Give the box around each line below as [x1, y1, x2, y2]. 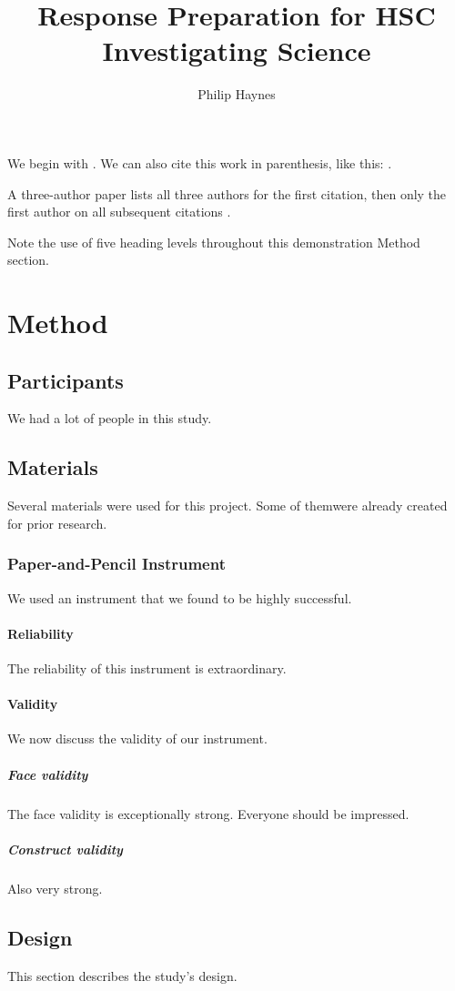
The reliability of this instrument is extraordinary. [7, 659, 287, 678]
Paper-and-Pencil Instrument [7, 552, 226, 575]
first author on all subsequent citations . [7, 202, 231, 221]
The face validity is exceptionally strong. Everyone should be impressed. [7, 804, 409, 823]
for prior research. [7, 513, 107, 532]
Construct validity [7, 839, 123, 858]
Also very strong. [7, 878, 103, 897]
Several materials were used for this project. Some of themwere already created [7, 496, 448, 515]
